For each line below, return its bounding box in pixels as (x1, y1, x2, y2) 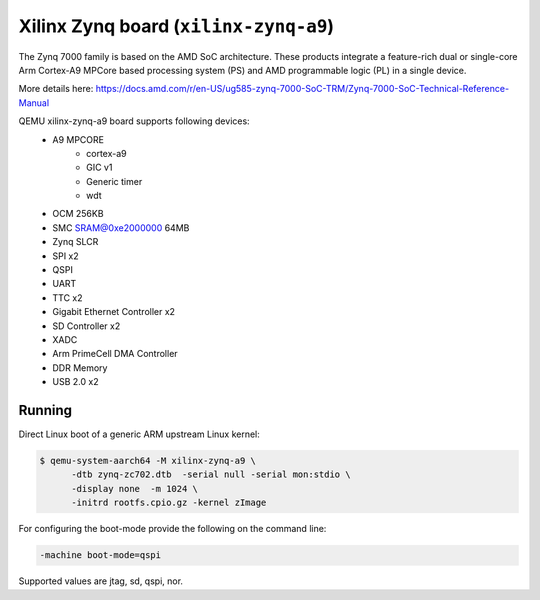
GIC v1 (86, 161, 113, 174)
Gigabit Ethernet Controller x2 (52, 306, 175, 318)
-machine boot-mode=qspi (39, 550, 162, 561)
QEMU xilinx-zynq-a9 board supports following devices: (18, 115, 250, 127)
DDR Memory (52, 361, 108, 374)
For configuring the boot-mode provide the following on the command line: (18, 523, 327, 535)
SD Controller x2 (52, 320, 121, 332)
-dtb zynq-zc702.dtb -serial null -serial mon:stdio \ (71, 469, 351, 480)
